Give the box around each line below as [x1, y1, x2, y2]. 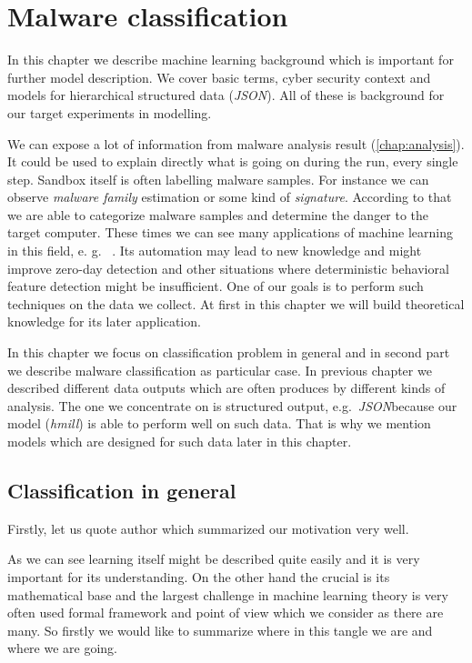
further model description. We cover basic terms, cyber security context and [7, 67, 431, 86]
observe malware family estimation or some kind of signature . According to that [7, 187, 452, 206]
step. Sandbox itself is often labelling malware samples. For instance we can [7, 169, 429, 188]
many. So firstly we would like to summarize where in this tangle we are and [7, 620, 433, 639]
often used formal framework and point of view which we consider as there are [7, 603, 444, 622]
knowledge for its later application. [7, 312, 201, 331]
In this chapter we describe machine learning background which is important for [7, 50, 454, 69]
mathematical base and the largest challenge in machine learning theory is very [7, 585, 448, 604]
